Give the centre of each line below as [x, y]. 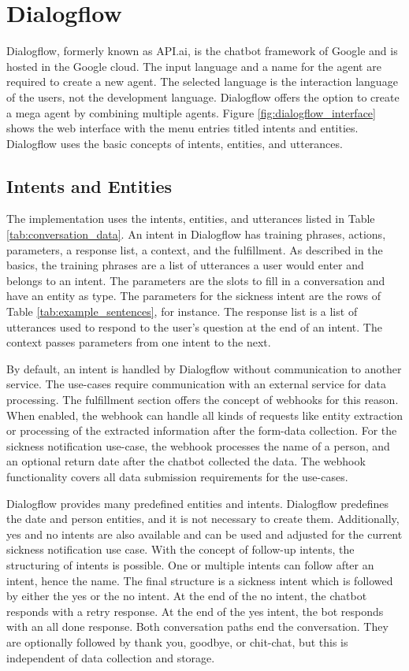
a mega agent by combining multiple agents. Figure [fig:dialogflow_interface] [191, 112]
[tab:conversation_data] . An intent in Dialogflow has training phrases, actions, [196, 234]
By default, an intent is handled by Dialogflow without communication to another [204, 368]
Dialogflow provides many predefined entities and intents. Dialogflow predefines [197, 503]
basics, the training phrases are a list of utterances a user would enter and [185, 265]
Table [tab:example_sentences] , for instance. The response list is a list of [182, 311]
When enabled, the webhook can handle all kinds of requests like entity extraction [205, 415]
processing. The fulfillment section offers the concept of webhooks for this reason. [203, 400]
